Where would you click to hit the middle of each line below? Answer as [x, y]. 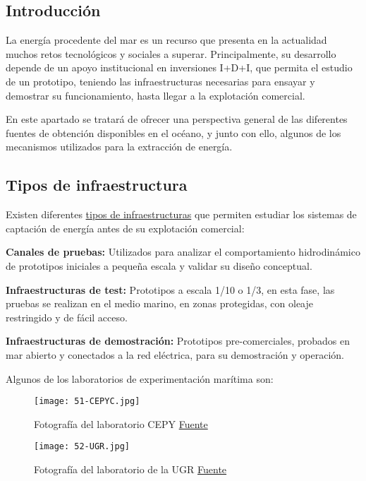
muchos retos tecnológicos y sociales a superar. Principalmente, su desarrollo [171, 53]
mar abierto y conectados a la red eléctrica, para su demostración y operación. [175, 354]
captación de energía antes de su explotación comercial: [125, 228]
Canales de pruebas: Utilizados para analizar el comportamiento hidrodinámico [183, 252]
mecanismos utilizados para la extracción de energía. [119, 147]
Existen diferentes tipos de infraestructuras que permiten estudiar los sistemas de [181, 214]
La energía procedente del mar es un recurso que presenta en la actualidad [166, 40]
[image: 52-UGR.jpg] [82, 447]
